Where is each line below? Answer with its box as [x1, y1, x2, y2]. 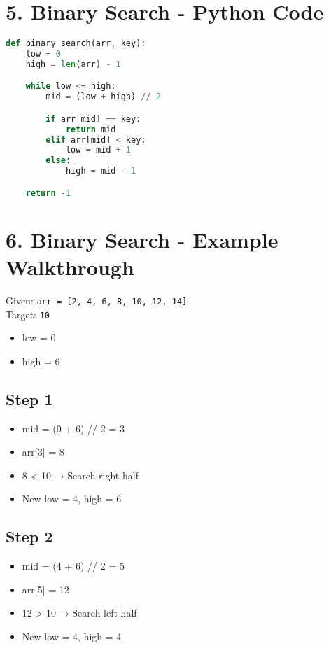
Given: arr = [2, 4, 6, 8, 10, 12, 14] [6, 293, 188, 307]
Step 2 [6, 526, 53, 547]
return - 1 [25, 188, 71, 198]
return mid [65, 124, 116, 134]
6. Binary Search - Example [6, 225, 279, 253]
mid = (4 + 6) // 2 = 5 [22, 558, 125, 573]
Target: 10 [6, 307, 50, 321]
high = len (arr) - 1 [25, 59, 121, 69]
